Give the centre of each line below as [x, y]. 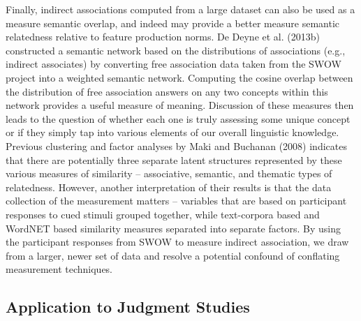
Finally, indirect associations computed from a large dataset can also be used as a [180, 9]
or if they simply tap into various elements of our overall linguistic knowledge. [172, 132]
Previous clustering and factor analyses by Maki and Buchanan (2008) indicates [176, 145]
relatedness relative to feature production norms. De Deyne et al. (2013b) [163, 37]
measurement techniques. [59, 269]
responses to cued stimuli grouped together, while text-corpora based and [163, 214]
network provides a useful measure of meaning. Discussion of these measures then [180, 105]
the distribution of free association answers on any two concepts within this [167, 91]
